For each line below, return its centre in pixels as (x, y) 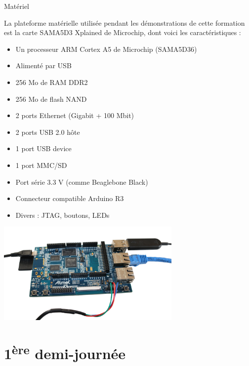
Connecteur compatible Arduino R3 (70, 198)
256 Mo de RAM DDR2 (52, 82)
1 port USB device (43, 148)
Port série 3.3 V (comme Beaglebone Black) (82, 182)
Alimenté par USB (43, 65)
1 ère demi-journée (65, 352)
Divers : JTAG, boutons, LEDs (62, 215)
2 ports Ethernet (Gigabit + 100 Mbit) (75, 115)
